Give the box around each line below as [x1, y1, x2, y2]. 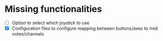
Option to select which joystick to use [11, 20, 89, 26]
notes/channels [11, 31, 44, 37]
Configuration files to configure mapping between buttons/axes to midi [11, 26, 158, 31]
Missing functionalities [4, 3, 102, 15]
